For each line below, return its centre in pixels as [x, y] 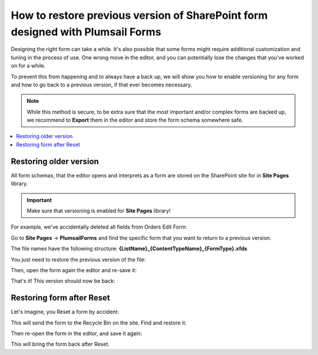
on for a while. [28, 66]
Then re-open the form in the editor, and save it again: [77, 333]
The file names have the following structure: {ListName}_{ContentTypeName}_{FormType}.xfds [129, 249]
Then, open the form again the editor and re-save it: [74, 270]
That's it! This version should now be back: [63, 281]
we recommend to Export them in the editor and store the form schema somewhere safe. [135, 120]
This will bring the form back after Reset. [60, 344]
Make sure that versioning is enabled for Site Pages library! [99, 210]
